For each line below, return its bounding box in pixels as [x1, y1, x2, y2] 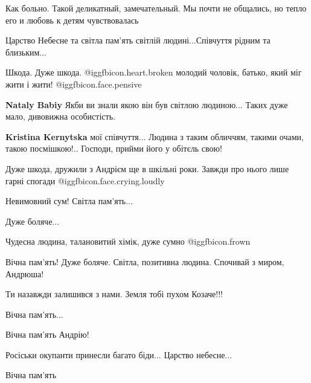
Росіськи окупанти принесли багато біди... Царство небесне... [5, 348, 232, 361]
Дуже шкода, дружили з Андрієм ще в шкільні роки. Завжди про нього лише [5, 162, 289, 175]
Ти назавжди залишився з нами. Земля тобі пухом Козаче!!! [5, 288, 223, 300]
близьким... [5, 45, 46, 58]
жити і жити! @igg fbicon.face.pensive [5, 77, 142, 90]
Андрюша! [5, 267, 44, 280]
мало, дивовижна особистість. [5, 110, 115, 123]
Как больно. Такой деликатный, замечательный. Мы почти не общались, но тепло [5, 2, 307, 14]
